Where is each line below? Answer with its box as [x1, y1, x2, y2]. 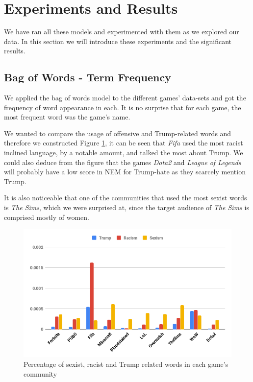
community [24, 368, 57, 379]
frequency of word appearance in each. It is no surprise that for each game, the [4, 102, 241, 112]
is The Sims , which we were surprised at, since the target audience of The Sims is [4, 202, 249, 213]
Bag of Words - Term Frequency [4, 70, 171, 85]
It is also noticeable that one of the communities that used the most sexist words [4, 192, 247, 203]
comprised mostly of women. [4, 212, 90, 222]
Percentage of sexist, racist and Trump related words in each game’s [24, 359, 228, 369]
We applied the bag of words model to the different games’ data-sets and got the [4, 93, 246, 103]
